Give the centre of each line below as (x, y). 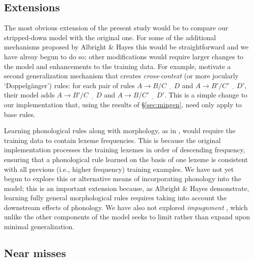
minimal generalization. (39, 226)
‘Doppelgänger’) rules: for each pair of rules (70, 85)
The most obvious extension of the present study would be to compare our (116, 28)
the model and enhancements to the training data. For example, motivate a (117, 66)
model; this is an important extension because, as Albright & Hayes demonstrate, (127, 188)
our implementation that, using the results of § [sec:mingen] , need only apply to (123, 104)
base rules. (20, 114)
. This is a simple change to (206, 95)
